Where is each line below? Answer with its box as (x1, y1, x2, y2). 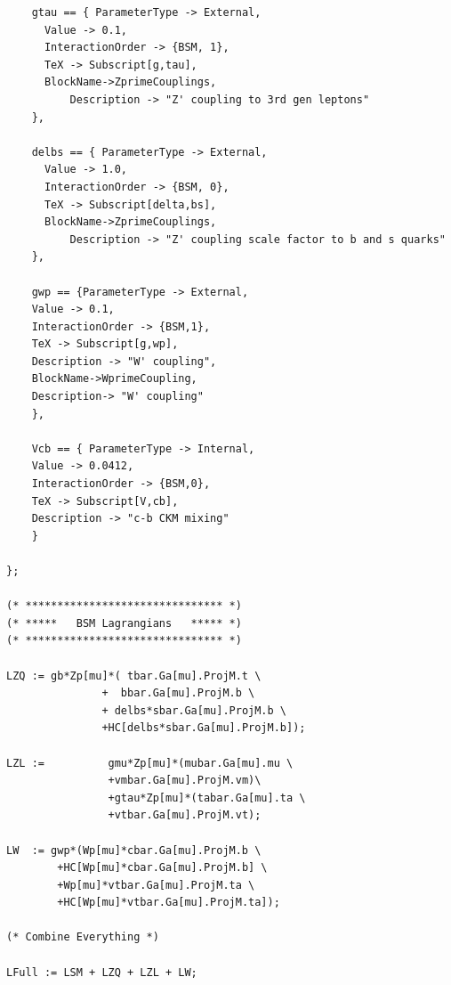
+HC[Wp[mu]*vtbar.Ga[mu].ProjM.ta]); (57, 896, 280, 909)
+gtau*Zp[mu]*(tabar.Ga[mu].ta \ (108, 791, 306, 804)
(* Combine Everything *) (6, 931, 159, 944)
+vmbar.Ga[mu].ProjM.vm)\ (108, 774, 262, 787)
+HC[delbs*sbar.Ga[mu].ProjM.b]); (101, 721, 306, 735)
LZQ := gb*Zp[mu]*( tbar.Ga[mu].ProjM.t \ (6, 669, 262, 682)
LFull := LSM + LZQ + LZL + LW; (6, 965, 197, 979)
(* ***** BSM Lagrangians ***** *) (6, 616, 242, 630)
